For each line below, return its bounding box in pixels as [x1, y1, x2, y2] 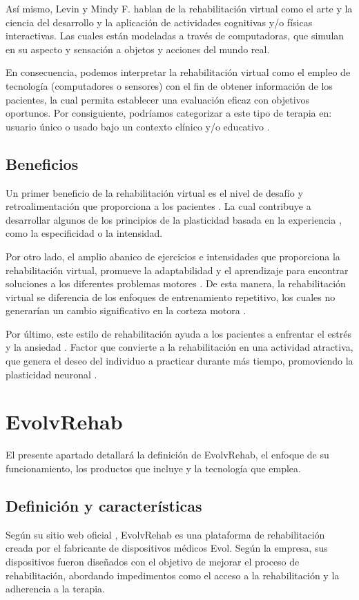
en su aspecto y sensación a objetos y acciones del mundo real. [6, 41, 270, 56]
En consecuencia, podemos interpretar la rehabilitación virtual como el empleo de [6, 65, 351, 79]
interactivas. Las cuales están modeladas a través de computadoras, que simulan [6, 28, 345, 43]
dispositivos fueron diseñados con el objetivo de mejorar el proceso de [6, 554, 300, 568]
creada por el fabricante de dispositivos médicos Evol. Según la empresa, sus [6, 541, 328, 555]
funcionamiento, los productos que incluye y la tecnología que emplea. [6, 461, 301, 475]
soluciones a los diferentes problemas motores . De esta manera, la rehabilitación [6, 276, 346, 291]
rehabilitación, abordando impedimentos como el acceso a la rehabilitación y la [6, 568, 340, 582]
